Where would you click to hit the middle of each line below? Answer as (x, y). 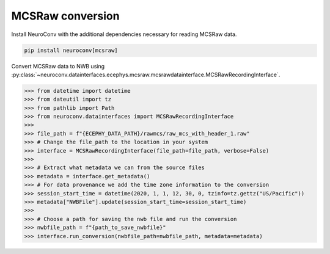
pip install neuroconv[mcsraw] (71, 50)
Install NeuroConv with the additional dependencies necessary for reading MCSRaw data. (124, 34)
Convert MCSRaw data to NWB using (58, 66)
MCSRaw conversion (65, 16)
